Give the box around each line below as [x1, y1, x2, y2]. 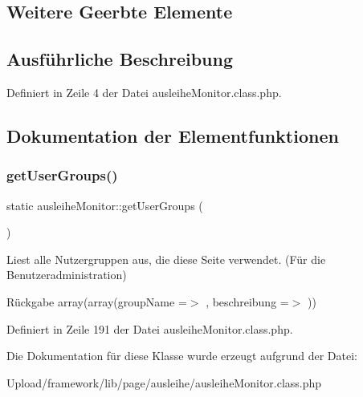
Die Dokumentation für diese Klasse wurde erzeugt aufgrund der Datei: [6, 347, 357, 364]
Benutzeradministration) [6, 266, 127, 283]
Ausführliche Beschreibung [6, 47, 233, 71]
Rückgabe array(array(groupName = [6, 293, 187, 310]
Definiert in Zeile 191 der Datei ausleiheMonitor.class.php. [6, 320, 293, 337]
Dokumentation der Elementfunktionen [6, 123, 339, 148]
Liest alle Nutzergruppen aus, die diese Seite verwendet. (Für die [6, 250, 326, 267]
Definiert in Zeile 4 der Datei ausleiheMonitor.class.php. [6, 83, 282, 100]
